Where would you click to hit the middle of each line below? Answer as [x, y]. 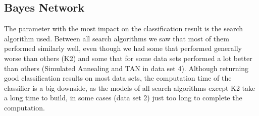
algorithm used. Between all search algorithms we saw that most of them [117, 38]
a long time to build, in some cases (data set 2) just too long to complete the [123, 98]
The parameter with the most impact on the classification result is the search [124, 28]
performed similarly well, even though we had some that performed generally [123, 48]
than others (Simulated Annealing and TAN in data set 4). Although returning [126, 68]
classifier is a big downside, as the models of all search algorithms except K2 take [130, 88]
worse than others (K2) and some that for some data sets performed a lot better [128, 58]
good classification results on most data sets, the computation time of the [118, 78]
